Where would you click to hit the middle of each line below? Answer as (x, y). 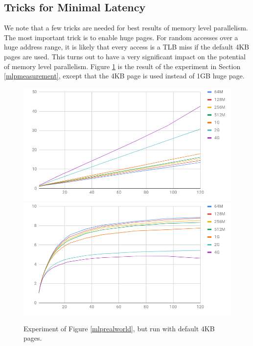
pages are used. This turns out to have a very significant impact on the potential (125, 56)
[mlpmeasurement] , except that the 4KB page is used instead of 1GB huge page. (124, 76)
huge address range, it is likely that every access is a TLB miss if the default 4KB (126, 47)
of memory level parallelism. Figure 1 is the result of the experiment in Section (122, 66)
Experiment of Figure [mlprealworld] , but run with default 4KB (119, 328)
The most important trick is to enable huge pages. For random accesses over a (121, 37)
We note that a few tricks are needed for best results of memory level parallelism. (126, 28)
